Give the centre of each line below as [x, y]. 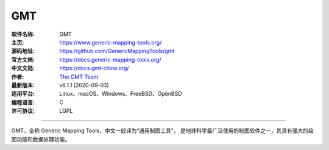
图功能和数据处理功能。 [41, 139]
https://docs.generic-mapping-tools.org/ [110, 59]
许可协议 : [23, 111]
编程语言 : [23, 102]
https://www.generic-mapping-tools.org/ [111, 42]
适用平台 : [23, 94]
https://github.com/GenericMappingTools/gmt [117, 51]
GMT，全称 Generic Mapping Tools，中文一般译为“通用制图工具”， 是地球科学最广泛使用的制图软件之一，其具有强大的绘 [162, 130]
